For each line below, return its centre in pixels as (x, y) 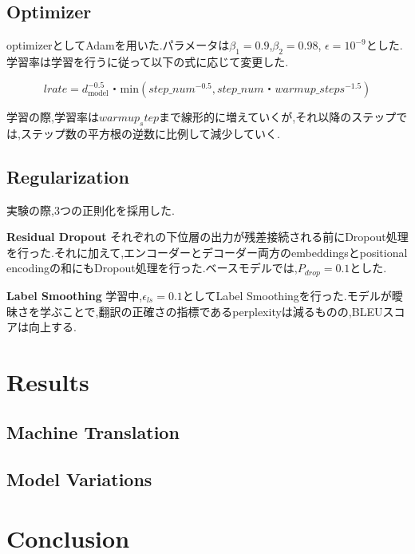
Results (48, 381)
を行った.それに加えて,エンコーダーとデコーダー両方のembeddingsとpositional (207, 252)
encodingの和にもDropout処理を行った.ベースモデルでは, (152, 268)
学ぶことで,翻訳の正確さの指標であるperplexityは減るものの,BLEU (211, 311)
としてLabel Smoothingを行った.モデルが (287, 295)
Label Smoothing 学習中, (75, 295)
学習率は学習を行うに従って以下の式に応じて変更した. (148, 61)
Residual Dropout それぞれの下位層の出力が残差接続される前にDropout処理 (207, 237)
